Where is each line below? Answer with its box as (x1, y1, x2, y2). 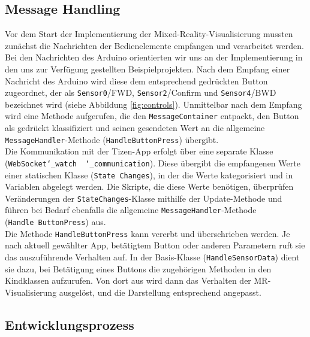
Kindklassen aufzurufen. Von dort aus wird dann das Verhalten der (5, 274, 251, 287)
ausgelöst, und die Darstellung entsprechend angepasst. (59, 286, 261, 298)
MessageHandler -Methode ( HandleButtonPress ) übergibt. (5, 133, 219, 145)
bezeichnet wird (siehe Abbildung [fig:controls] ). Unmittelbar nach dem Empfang (5, 98, 302, 110)
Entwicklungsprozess (5, 315, 134, 333)
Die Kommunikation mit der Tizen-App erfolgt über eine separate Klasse (5, 145, 273, 157)
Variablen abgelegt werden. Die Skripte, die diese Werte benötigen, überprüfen (5, 180, 294, 193)
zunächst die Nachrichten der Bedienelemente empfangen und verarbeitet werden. (5, 39, 304, 51)
